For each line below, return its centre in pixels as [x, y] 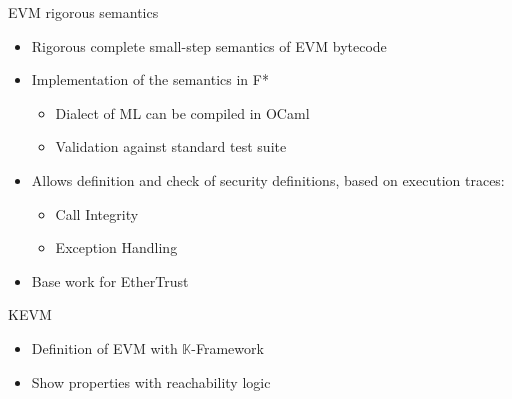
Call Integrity [97, 213]
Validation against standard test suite [171, 146]
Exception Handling [116, 247]
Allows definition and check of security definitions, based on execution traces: [268, 179]
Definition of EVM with [104, 347]
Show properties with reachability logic [151, 381]
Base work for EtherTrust [110, 280]
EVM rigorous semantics [83, 12]
